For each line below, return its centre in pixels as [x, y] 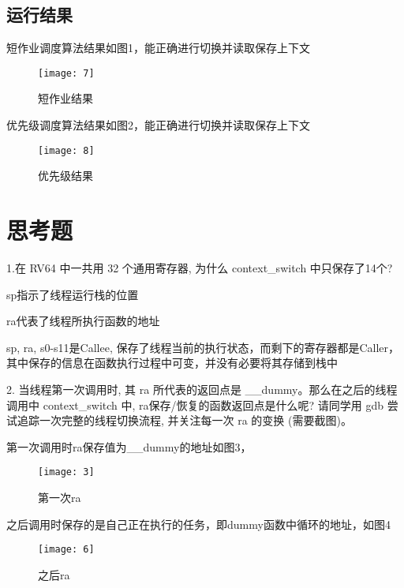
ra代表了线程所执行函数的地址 [83, 321]
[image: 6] [66, 550]
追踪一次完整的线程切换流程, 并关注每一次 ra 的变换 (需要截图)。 [184, 420]
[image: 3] [66, 472]
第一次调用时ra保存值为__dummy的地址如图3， [129, 446]
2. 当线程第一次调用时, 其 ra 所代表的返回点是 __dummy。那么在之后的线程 [202, 389]
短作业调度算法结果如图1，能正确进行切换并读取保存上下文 [158, 48]
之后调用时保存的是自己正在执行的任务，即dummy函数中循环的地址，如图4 [198, 524]
